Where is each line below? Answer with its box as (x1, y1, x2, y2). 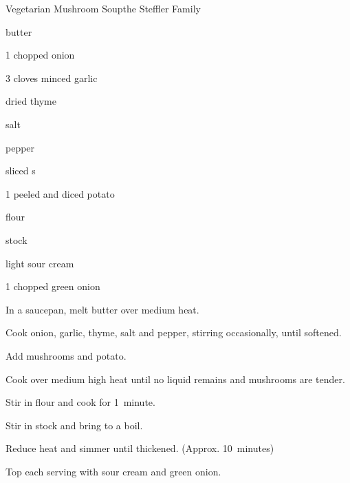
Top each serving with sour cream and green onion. (6, 464, 221, 478)
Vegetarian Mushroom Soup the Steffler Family (6, 1, 201, 15)
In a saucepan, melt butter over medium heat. (6, 302, 199, 316)
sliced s (6, 163, 36, 178)
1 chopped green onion (6, 279, 100, 294)
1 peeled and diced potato (6, 186, 115, 201)
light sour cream (6, 256, 74, 270)
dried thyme (6, 94, 56, 108)
